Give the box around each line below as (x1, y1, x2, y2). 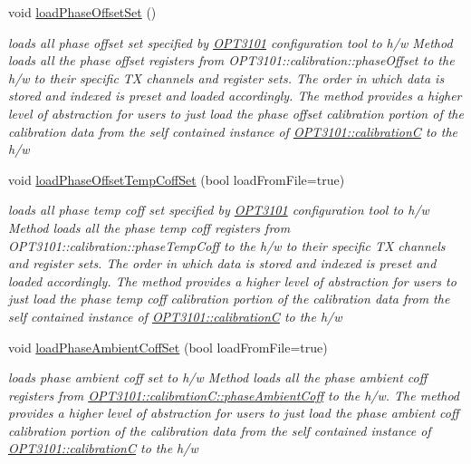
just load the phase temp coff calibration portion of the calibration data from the (8, 289, 450, 308)
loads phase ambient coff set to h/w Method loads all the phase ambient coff (8, 368, 428, 387)
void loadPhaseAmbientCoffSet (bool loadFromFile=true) (8, 337, 328, 356)
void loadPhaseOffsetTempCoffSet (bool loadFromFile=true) (8, 169, 345, 188)
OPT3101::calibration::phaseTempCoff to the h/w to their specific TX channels (8, 236, 446, 255)
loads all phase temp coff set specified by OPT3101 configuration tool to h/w (8, 200, 429, 219)
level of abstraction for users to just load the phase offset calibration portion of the (8, 103, 464, 122)
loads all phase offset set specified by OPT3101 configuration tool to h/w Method (8, 33, 453, 52)
